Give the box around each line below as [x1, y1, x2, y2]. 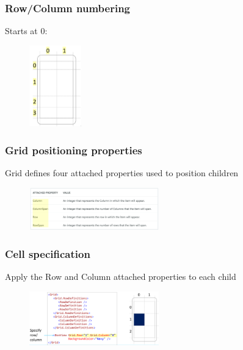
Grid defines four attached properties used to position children [5, 166, 239, 179]
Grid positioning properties [5, 142, 142, 157]
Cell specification [5, 246, 90, 261]
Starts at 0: [5, 24, 48, 37]
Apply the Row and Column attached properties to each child [5, 270, 236, 283]
